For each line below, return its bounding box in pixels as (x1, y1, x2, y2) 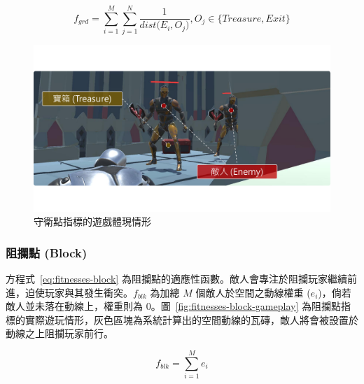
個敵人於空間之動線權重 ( (195, 285, 311, 299)
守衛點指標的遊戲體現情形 (34, 214, 151, 229)
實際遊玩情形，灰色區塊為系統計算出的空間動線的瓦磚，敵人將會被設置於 (24, 312, 358, 327)
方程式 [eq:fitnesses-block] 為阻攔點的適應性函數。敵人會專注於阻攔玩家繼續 (6, 271, 347, 286)
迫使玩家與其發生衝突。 (24, 285, 133, 299)
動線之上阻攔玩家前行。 (6, 326, 113, 341)
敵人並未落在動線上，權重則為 (6, 299, 143, 313)
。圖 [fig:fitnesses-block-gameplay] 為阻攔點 (150, 299, 341, 313)
